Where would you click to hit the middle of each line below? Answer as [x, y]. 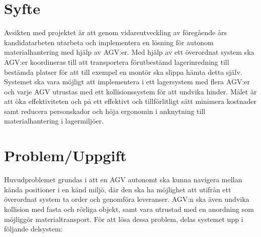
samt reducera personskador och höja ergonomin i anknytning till [105, 111]
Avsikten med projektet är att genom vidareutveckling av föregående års [115, 32]
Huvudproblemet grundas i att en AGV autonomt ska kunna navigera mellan [123, 180]
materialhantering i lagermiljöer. [54, 121]
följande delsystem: [33, 229]
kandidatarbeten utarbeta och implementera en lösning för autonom [109, 42]
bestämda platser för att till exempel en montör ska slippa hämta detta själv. [123, 72]
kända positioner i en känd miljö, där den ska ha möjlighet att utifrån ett [118, 189]
